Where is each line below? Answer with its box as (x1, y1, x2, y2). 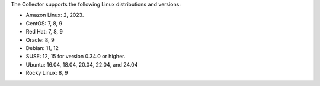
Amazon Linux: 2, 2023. (25, 12, 84, 19)
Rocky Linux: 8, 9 (25, 70, 68, 77)
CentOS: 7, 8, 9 (25, 19, 63, 27)
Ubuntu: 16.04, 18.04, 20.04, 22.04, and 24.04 (25, 61, 138, 68)
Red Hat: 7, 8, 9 (25, 28, 63, 35)
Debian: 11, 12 (25, 44, 59, 51)
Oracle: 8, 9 (25, 36, 55, 44)
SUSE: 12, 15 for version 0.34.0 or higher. (25, 53, 126, 60)
